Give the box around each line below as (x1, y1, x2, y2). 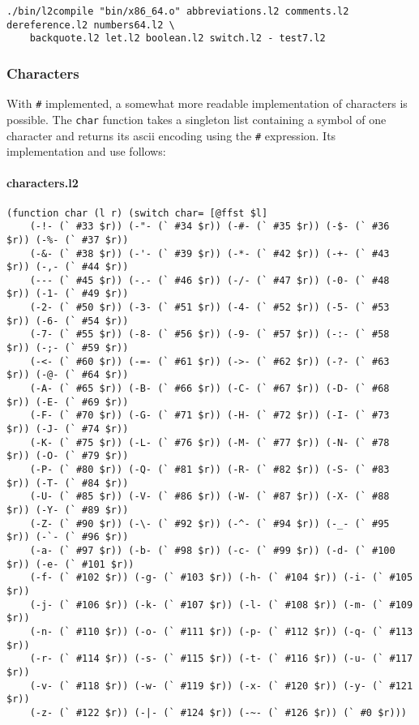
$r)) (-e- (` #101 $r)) (6, 558, 135, 570)
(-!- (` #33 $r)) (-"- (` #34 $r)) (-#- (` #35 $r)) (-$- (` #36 (29, 221, 390, 233)
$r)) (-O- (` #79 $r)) (6, 450, 129, 462)
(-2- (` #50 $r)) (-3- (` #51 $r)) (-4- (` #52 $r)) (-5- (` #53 (29, 302, 390, 314)
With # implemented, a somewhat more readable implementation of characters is (6, 95, 408, 112)
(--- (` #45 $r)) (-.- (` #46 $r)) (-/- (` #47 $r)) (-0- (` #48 (29, 274, 390, 286)
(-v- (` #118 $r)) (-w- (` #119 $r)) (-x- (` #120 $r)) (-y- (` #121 (29, 680, 413, 692)
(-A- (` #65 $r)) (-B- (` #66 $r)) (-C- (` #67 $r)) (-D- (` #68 (29, 383, 390, 395)
